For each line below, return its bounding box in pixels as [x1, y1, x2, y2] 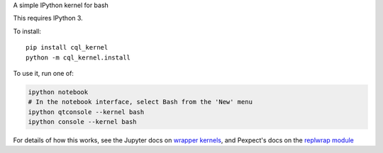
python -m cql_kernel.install [26, 53, 131, 62]
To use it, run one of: [13, 69, 74, 77]
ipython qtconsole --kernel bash [28, 108, 145, 116]
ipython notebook [28, 88, 89, 96]
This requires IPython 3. [13, 14, 83, 23]
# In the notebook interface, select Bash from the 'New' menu [28, 98, 253, 106]
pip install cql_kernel [26, 43, 109, 52]
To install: [13, 27, 42, 35]
